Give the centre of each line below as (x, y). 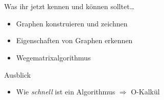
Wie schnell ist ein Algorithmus (66, 92)
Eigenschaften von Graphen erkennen (74, 40)
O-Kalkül (145, 92)
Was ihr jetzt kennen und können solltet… (69, 6)
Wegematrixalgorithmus (53, 57)
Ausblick (18, 74)
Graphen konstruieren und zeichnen (72, 23)
